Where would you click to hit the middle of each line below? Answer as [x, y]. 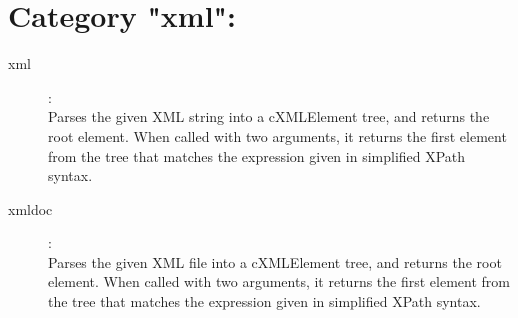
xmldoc [30, 208]
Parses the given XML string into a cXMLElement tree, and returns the [269, 116]
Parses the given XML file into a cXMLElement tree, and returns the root [275, 261]
